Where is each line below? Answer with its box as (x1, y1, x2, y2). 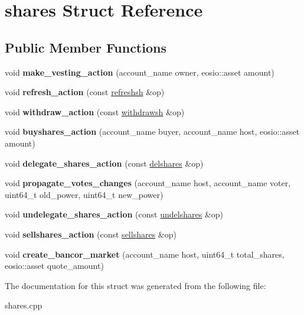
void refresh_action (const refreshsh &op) (5, 86, 165, 98)
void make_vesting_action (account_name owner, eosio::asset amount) (5, 66, 274, 78)
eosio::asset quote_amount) (5, 259, 104, 272)
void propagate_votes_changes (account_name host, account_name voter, (5, 177, 291, 189)
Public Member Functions (5, 38, 166, 56)
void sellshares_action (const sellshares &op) (5, 228, 176, 240)
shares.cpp (5, 299, 43, 311)
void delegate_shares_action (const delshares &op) (5, 157, 204, 169)
